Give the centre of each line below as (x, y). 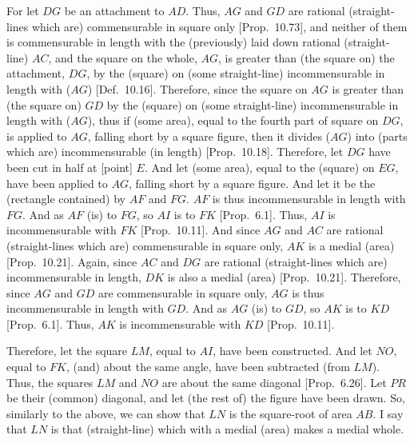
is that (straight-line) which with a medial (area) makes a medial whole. (227, 429)
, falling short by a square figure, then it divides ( (209, 136)
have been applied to (57, 183)
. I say (388, 413)
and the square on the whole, (126, 57)
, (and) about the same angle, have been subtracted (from (208, 367)
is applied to (37, 136)
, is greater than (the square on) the (307, 57)
